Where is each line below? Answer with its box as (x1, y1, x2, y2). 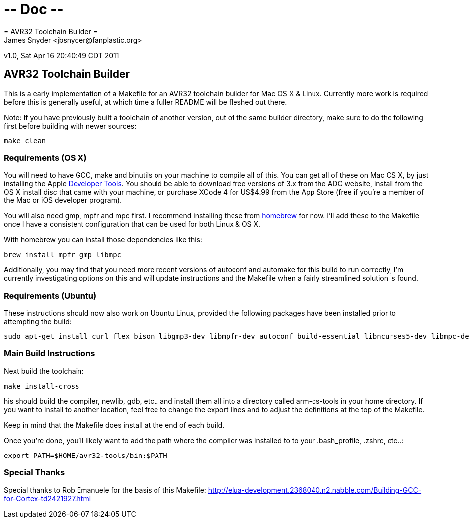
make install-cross (4, 382, 79, 390)
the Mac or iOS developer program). (4, 196, 122, 205)
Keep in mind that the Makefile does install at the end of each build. (4, 420, 225, 429)
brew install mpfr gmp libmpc (4, 251, 122, 259)
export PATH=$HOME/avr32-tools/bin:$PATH (4, 451, 167, 459)
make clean (4, 136, 46, 145)
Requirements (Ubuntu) (4, 290, 97, 301)
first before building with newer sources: (4, 121, 137, 130)
